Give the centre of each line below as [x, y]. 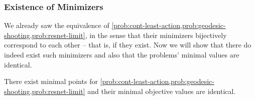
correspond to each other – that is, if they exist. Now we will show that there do [128, 45]
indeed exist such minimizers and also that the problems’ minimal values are [122, 54]
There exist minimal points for [51, 81]
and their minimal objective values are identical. [162, 91]
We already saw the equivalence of [57, 25]
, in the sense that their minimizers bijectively [156, 35]
